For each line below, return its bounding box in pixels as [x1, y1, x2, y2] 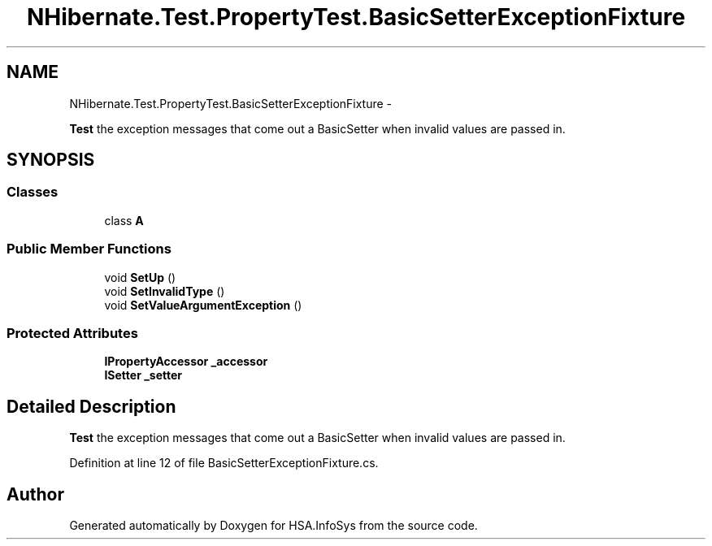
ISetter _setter [104, 368, 183, 383]
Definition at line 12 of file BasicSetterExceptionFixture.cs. [69, 456, 379, 470]
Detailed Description [7, 396, 176, 417]
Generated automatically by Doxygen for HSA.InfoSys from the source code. [69, 518, 478, 532]
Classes [7, 184, 59, 201]
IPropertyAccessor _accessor [104, 354, 268, 369]
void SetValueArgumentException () [104, 297, 302, 312]
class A [104, 213, 144, 227]
